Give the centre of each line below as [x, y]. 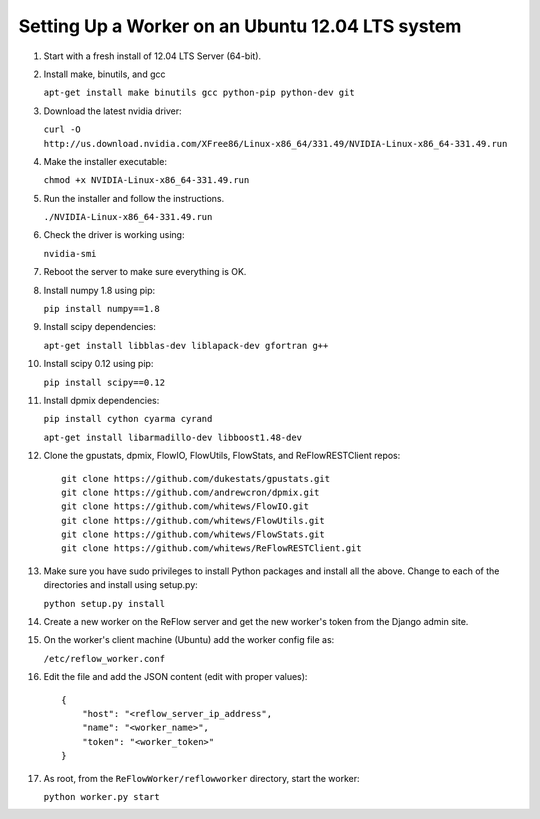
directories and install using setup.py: [121, 585]
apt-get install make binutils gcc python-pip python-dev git [199, 93]
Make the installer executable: [105, 161]
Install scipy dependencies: [100, 327]
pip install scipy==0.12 [104, 382]
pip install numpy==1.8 [101, 309]
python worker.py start [101, 796]
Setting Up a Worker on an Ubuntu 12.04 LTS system [240, 26]
